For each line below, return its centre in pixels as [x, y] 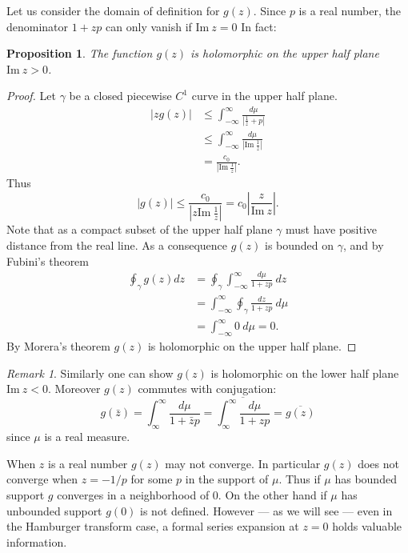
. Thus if [300, 479]
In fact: [259, 26]
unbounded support [54, 510]
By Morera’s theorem [58, 345]
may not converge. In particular [243, 463]
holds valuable [367, 526]
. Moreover [74, 389]
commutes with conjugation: [207, 389]
